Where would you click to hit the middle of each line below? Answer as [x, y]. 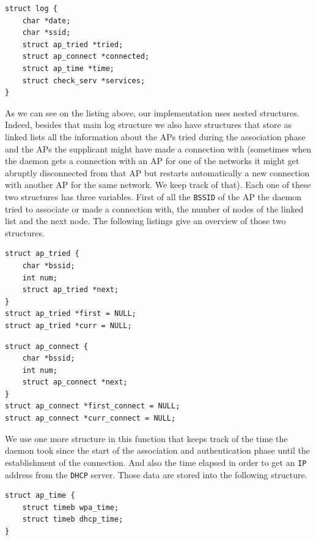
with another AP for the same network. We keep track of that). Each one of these [158, 185]
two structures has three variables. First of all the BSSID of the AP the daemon [153, 196]
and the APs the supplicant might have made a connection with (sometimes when [158, 148]
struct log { [31, 9]
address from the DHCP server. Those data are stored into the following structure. [156, 474]
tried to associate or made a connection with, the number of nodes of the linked [154, 208]
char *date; [46, 21]
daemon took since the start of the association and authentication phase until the [157, 450]
